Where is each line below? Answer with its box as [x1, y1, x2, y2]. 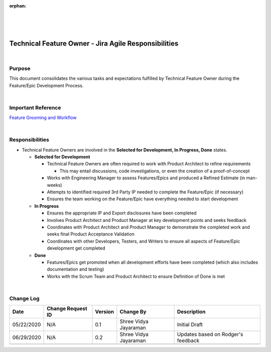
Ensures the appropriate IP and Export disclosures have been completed [47, 210, 197, 216]
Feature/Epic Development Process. [9, 82, 84, 88]
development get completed [47, 245, 105, 251]
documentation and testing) [47, 266, 104, 272]
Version [95, 308, 114, 315]
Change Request [47, 305, 87, 312]
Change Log [9, 295, 40, 302]
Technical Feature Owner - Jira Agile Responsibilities [9, 39, 179, 48]
